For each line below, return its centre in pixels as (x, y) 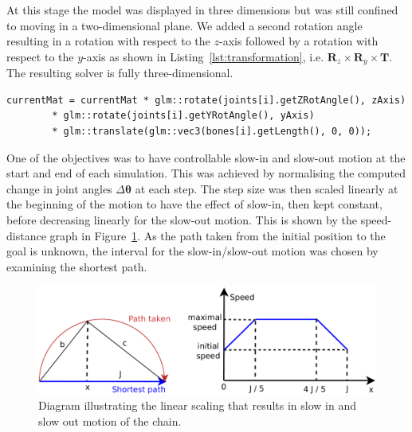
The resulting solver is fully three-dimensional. (120, 73)
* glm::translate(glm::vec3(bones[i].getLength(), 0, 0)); (212, 132)
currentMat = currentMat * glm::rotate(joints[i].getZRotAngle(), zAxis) (206, 100)
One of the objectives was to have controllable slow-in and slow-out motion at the (206, 157)
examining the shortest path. (77, 266)
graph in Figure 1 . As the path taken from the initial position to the (218, 235)
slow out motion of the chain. (110, 420)
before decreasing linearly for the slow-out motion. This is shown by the (182, 219)
